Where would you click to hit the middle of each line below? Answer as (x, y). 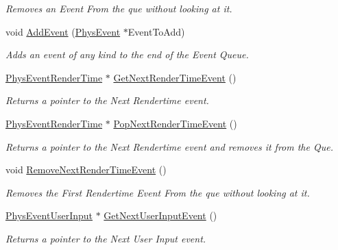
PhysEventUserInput (49, 215)
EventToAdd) (156, 31)
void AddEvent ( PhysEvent (63, 31)
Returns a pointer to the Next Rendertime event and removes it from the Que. (169, 146)
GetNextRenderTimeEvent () (175, 77)
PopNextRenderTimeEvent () (175, 123)
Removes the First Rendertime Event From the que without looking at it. (158, 192)
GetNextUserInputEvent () (160, 215)
